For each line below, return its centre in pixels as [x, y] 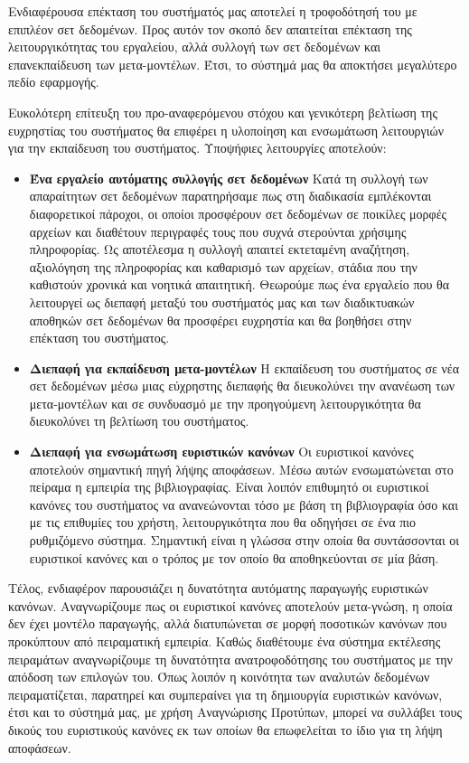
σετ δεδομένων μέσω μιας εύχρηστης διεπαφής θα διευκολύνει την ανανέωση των [242, 386]
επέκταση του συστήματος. [99, 338]
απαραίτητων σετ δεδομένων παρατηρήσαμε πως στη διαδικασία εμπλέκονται [230, 196]
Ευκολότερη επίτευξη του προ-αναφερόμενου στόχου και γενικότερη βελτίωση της [223, 112]
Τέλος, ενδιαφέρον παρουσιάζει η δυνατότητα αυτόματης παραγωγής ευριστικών [218, 588]
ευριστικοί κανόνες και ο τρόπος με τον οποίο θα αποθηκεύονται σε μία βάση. [234, 557]
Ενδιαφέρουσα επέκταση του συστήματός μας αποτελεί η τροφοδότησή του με [213, 11]
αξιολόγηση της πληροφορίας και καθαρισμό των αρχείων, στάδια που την [223, 266]
